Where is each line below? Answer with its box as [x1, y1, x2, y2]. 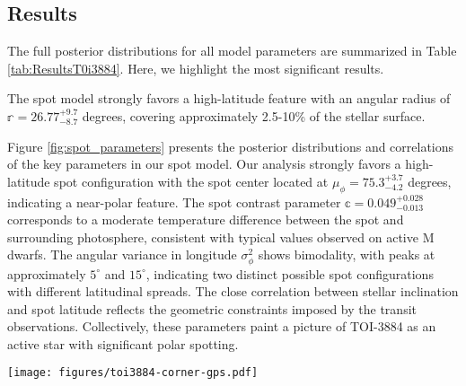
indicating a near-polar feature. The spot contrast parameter [7, 192, 341, 211]
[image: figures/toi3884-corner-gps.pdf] [7, 366, 259, 380]
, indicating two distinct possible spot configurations [145, 264, 434, 283]
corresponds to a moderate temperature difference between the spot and [7, 210, 404, 229]
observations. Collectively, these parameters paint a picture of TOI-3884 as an [7, 317, 436, 336]
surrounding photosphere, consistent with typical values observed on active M [7, 227, 435, 246]
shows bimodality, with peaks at [258, 245, 435, 264]
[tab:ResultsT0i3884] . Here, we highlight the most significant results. [7, 58, 384, 77]
